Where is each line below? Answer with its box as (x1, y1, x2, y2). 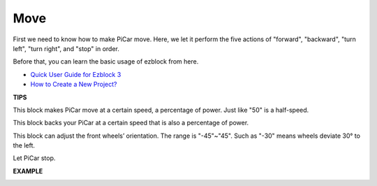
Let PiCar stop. (13, 154, 56, 162)
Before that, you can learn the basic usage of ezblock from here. (13, 57, 199, 66)
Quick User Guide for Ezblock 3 (30, 70, 121, 78)
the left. (13, 141, 35, 150)
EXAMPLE (13, 166, 43, 175)
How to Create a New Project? (30, 80, 117, 89)
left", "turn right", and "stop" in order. (13, 44, 120, 52)
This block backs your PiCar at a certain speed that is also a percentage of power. (13, 119, 249, 127)
